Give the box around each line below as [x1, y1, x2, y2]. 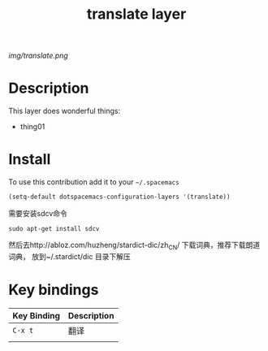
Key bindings [8, 280, 99, 299]
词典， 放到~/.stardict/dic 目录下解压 [8, 251, 132, 261]
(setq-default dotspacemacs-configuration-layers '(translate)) [8, 193, 231, 201]
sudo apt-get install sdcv [8, 224, 100, 232]
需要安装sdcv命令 [8, 208, 67, 218]
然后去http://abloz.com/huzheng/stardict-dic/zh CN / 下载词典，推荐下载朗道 [8, 240, 261, 252]
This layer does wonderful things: [8, 106, 120, 116]
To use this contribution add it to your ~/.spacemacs [8, 177, 180, 187]
